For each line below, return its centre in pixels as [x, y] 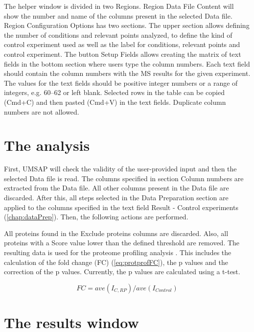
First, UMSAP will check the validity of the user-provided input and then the [120, 169]
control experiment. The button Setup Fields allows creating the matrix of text [123, 54]
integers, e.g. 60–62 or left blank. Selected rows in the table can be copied [114, 92]
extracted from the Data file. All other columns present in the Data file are [116, 188]
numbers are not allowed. [42, 111]
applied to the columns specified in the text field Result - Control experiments [121, 207]
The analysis [47, 145]
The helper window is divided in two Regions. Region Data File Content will [119, 6]
